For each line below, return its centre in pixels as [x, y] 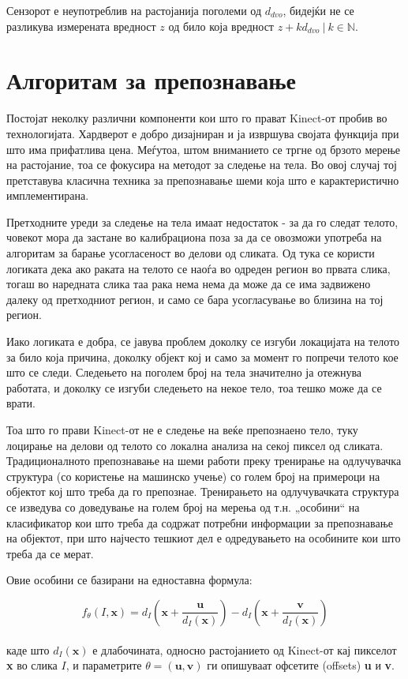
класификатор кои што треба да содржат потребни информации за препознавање [200, 522]
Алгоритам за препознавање [152, 80]
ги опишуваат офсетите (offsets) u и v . [301, 665]
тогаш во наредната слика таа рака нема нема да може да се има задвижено [189, 284]
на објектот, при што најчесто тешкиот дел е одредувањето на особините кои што [204, 538]
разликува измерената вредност [81, 26]
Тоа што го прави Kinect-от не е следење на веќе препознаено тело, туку [182, 430]
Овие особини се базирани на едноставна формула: [129, 580]
